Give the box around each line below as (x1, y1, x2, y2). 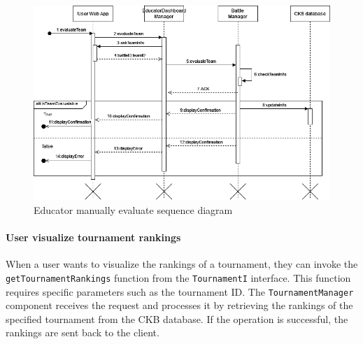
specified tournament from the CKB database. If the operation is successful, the (6, 311, 348, 326)
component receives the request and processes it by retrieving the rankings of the (6, 298, 353, 313)
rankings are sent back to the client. (6, 325, 159, 340)
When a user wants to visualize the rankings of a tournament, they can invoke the (6, 257, 358, 271)
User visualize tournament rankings (6, 230, 181, 245)
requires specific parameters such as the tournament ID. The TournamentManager (6, 284, 354, 299)
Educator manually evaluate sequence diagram (34, 202, 233, 217)
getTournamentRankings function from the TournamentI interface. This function (6, 270, 351, 285)
